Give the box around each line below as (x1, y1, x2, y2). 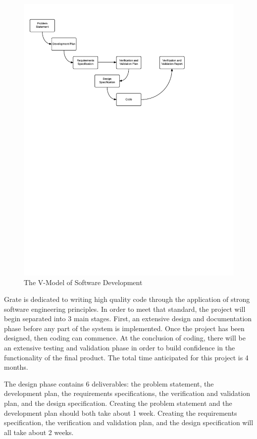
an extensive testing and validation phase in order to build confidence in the (4, 342, 235, 353)
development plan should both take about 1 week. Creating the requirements (4, 407, 237, 418)
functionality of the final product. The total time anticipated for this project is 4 (4, 352, 249, 362)
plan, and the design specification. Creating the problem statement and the (4, 398, 232, 408)
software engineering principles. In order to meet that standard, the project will (4, 303, 246, 314)
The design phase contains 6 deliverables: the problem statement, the (4, 378, 214, 389)
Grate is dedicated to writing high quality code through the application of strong (4, 294, 250, 304)
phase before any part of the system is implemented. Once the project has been (4, 323, 245, 333)
